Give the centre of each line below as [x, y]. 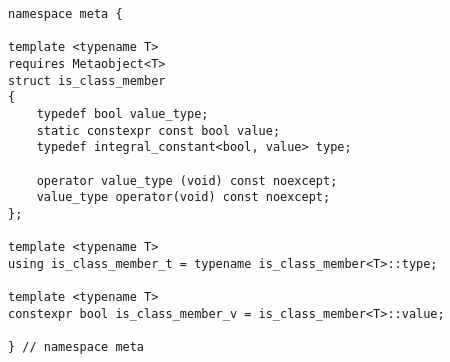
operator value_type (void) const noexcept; [187, 180]
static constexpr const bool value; [158, 130]
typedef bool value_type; [122, 113]
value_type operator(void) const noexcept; [183, 197]
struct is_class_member [87, 80]
